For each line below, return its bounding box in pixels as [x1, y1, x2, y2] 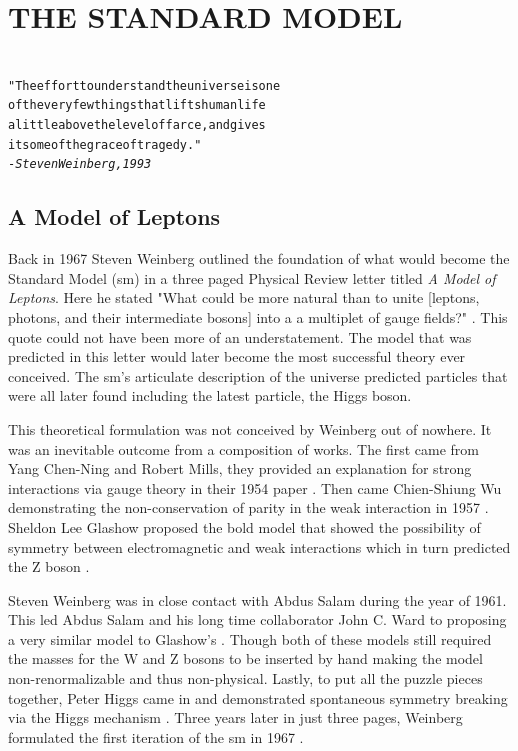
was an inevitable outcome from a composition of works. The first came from [8, 438, 479, 459]
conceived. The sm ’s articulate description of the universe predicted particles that [8, 365, 508, 386]
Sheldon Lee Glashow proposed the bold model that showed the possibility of [8, 516, 481, 537]
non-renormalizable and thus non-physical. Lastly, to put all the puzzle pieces [8, 668, 483, 689]
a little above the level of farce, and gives [8, 118, 266, 133]
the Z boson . [8, 556, 90, 577]
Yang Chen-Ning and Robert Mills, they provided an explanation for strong [8, 458, 472, 479]
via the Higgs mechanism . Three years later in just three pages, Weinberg [8, 707, 463, 728]
